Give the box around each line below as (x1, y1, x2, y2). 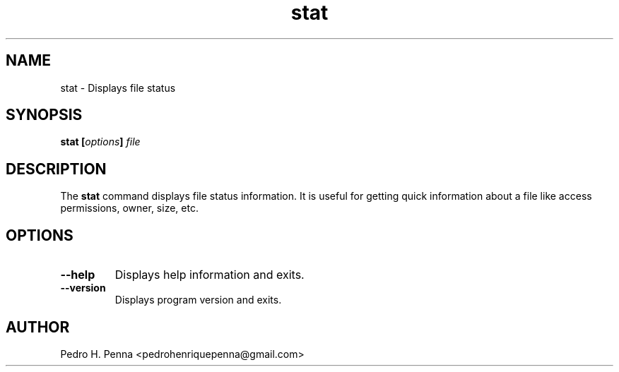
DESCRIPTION (6, 160, 107, 178)
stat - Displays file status (60, 81, 176, 94)
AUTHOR (6, 318, 70, 336)
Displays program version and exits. (114, 294, 282, 306)
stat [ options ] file (60, 136, 141, 148)
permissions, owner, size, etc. (60, 202, 199, 215)
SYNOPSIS (6, 106, 83, 124)
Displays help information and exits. (114, 268, 305, 282)
